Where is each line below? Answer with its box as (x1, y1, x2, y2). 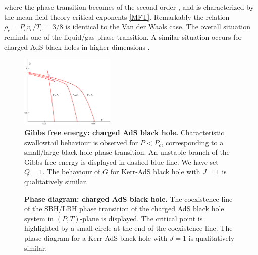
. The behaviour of (42, 166, 100, 177)
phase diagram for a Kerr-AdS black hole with (24, 232, 167, 243)
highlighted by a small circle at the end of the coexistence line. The (24, 223, 233, 233)
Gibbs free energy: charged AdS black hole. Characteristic (24, 126, 224, 137)
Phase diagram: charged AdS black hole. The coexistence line (24, 193, 233, 204)
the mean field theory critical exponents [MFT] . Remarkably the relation (4, 11, 230, 22)
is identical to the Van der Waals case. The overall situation (65, 21, 251, 32)
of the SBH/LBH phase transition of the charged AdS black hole (24, 203, 224, 214)
